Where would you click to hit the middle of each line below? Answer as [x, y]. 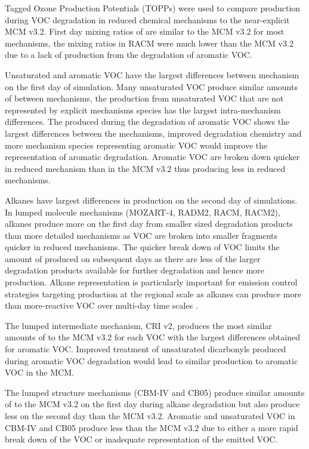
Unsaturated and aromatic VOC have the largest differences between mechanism [152, 74]
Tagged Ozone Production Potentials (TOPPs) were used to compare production [153, 8]
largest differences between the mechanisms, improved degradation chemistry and [153, 133]
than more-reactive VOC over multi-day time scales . [101, 305]
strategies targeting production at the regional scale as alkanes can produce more [153, 293]
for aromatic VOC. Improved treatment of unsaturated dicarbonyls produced [146, 349]
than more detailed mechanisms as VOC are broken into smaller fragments [141, 235]
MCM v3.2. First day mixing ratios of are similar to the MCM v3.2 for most [145, 31]
